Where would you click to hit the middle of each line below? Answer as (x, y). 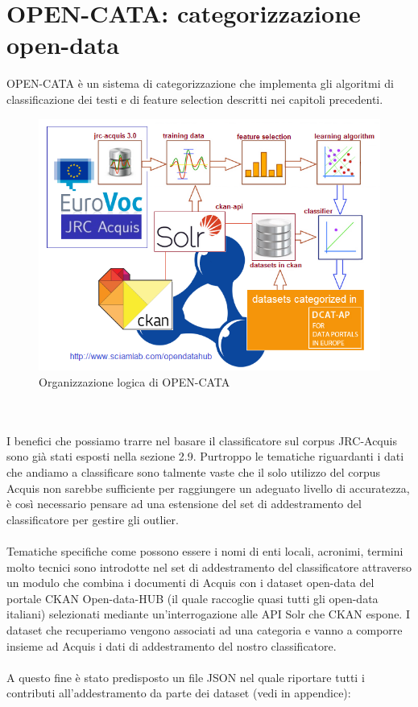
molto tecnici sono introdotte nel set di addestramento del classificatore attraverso (209, 566)
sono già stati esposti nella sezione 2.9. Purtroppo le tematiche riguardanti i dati (205, 456)
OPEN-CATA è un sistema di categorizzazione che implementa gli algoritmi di (200, 83)
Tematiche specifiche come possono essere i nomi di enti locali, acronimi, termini (205, 550)
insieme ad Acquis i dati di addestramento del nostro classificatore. (172, 645)
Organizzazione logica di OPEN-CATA (135, 382)
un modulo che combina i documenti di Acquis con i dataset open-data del (190, 583)
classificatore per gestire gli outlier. (93, 519)
